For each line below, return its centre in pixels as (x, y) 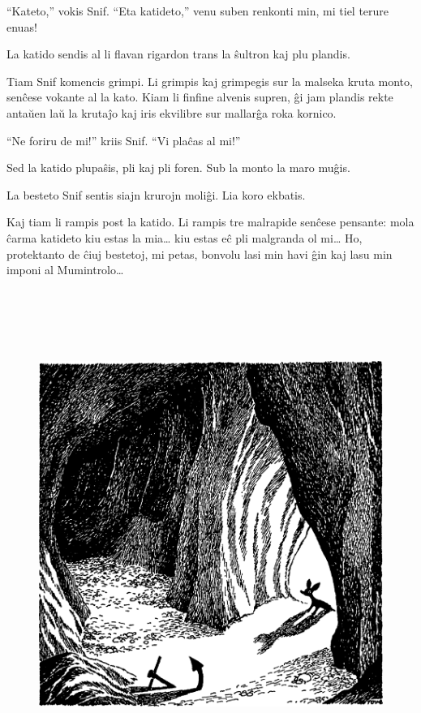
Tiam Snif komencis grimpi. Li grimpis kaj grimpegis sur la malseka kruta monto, (210, 81)
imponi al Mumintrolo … (65, 270)
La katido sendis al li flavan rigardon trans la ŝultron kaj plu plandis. (178, 54)
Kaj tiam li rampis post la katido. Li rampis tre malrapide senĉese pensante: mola (210, 222)
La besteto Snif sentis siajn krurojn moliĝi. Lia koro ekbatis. (156, 194)
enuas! (22, 26)
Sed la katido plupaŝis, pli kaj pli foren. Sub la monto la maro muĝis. (178, 168)
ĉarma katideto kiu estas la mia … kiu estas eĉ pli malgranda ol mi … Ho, (185, 237)
